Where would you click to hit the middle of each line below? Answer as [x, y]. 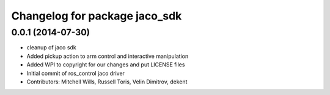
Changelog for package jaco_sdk [97, 16]
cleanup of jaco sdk [51, 47]
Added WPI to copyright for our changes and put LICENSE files [106, 65]
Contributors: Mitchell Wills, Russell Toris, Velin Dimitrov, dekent [107, 82]
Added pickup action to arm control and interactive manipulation [108, 56]
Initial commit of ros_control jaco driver [76, 73]
